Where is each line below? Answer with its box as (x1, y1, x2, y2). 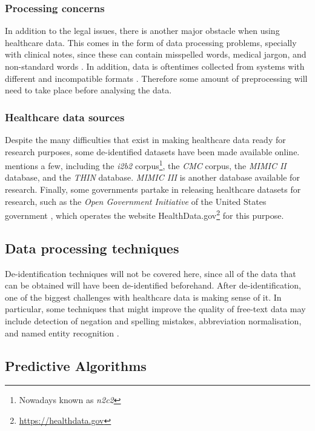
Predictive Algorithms (5, 356, 147, 375)
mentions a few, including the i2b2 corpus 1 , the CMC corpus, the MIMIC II (5, 158, 287, 172)
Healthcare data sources (5, 109, 125, 124)
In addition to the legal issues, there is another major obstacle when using (5, 24, 280, 37)
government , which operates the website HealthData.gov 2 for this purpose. (5, 207, 284, 221)
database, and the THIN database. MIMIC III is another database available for (5, 171, 300, 184)
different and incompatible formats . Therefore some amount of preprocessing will (5, 72, 308, 84)
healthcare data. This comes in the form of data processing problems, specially (5, 36, 297, 48)
